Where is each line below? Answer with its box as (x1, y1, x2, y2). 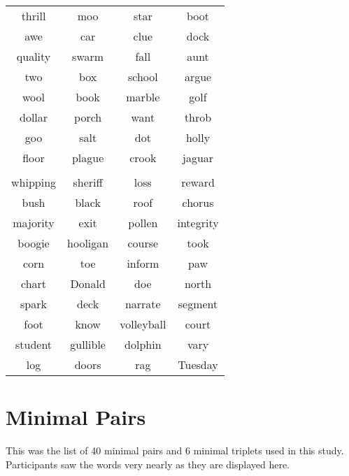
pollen (128, 215, 158, 231)
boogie (17, 235, 50, 251)
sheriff (73, 174, 103, 190)
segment (178, 296, 218, 312)
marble (126, 89, 160, 105)
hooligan (67, 235, 109, 251)
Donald (70, 275, 106, 291)
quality (16, 48, 51, 64)
